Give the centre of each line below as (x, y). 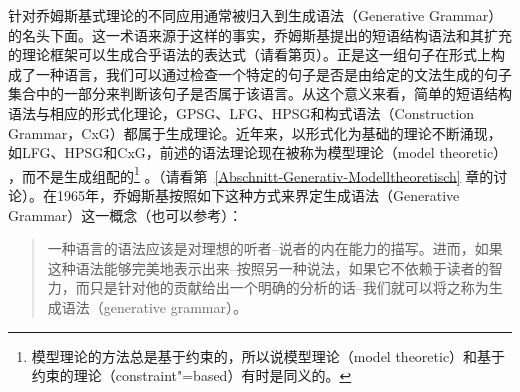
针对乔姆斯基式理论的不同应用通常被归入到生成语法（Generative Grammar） (255, 15)
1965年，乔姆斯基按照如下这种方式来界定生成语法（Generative (258, 195)
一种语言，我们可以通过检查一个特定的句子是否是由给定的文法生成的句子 (273, 73)
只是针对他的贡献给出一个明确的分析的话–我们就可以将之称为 (289, 287)
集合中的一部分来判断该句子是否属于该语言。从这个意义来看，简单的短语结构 (260, 93)
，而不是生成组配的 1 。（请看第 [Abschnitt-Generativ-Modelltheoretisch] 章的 (251, 174)
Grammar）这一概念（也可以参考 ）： (125, 214)
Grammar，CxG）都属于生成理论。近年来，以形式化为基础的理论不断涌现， (255, 132)
